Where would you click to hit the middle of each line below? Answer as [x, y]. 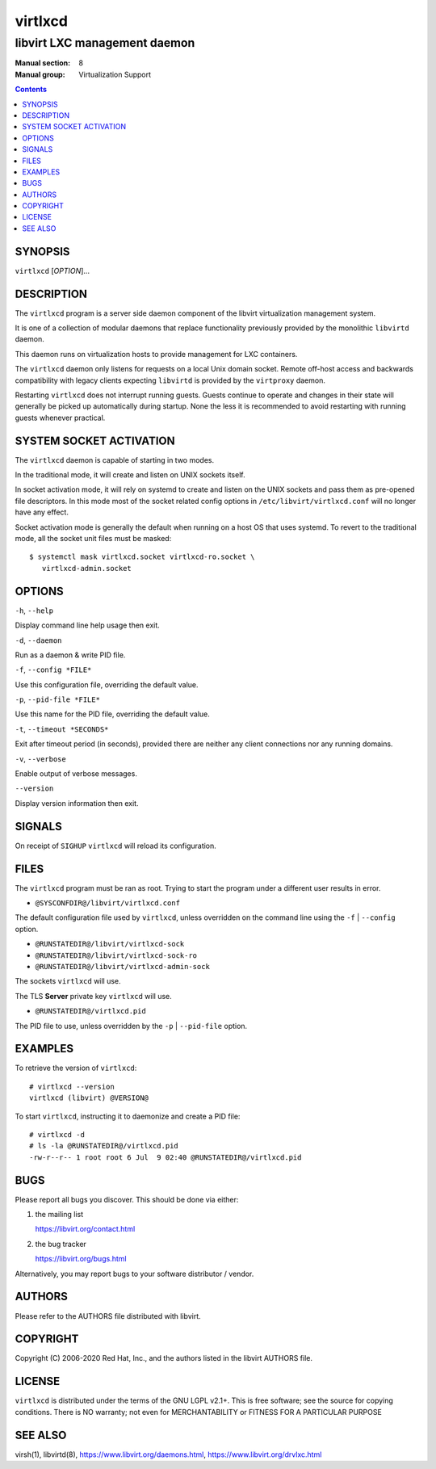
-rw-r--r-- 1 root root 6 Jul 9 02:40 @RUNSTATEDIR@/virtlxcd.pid [166, 1157]
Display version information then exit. [77, 803]
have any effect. [42, 512]
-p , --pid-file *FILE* [58, 699]
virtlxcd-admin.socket [87, 568]
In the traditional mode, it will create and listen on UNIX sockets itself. [130, 475]
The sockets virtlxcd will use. [68, 981]
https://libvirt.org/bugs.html [81, 1259]
